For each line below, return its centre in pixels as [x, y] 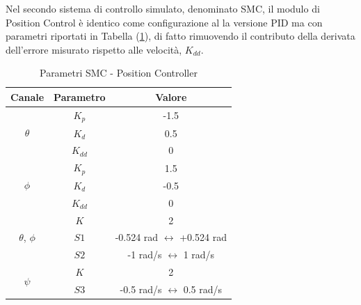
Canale [27, 96]
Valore [171, 96]
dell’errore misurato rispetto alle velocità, [94, 49]
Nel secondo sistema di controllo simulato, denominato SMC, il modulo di [163, 8]
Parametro [80, 96]
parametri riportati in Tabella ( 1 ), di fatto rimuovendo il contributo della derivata [180, 36]
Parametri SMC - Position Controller [118, 73]
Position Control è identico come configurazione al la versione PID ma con [164, 22]
